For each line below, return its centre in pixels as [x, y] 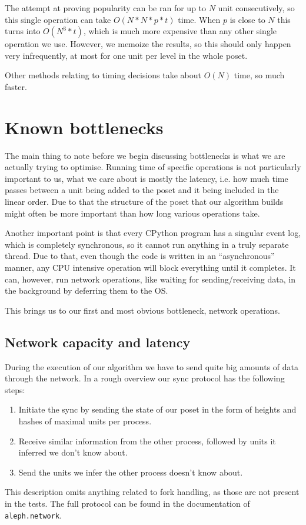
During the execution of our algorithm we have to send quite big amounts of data [152, 366]
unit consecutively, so [256, 8]
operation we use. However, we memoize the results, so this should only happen [148, 44]
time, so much [259, 75]
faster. [16, 86]
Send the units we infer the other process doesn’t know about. [131, 472]
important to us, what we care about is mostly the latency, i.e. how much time [147, 178]
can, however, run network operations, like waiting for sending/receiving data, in [150, 279]
